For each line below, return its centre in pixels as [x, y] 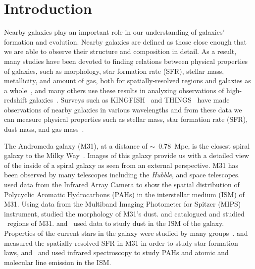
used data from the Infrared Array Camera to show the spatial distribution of [122, 185]
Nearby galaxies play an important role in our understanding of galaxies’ [114, 32]
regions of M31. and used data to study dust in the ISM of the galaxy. [116, 223]
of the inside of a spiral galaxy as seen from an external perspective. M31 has [121, 165]
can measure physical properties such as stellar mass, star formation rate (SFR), [126, 119]
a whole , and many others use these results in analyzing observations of [114, 90]
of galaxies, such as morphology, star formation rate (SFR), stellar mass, [114, 71]
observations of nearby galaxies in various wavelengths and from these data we [123, 109]
